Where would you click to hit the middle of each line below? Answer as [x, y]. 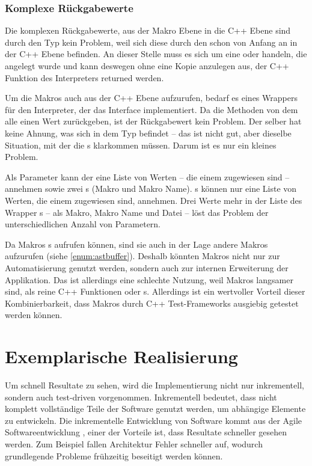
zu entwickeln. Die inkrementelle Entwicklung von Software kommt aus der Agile [154, 420]
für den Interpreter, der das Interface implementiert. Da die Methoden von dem [151, 109]
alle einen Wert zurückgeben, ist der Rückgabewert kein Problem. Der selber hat [153, 121]
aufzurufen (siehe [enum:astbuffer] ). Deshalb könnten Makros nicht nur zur [142, 256]
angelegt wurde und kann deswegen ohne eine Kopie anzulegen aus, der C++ [147, 66]
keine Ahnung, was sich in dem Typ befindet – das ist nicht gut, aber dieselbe [148, 133]
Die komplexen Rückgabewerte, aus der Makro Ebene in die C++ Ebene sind [148, 30]
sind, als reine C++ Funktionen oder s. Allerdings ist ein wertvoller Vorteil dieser [155, 291]
